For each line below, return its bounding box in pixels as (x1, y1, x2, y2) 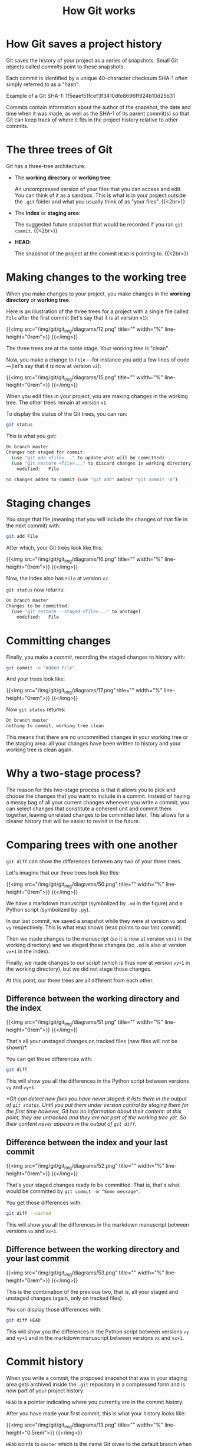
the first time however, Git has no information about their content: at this (6, 1107, 182, 1115)
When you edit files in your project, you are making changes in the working (6, 393, 189, 400)
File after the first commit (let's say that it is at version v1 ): (6, 314, 149, 321)
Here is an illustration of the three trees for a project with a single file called (6, 308, 189, 315)
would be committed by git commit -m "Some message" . (6, 1187, 140, 1195)
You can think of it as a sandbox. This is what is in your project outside (14, 192, 186, 199)
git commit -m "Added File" (6, 665, 75, 671)
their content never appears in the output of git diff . (6, 1120, 137, 1128)
